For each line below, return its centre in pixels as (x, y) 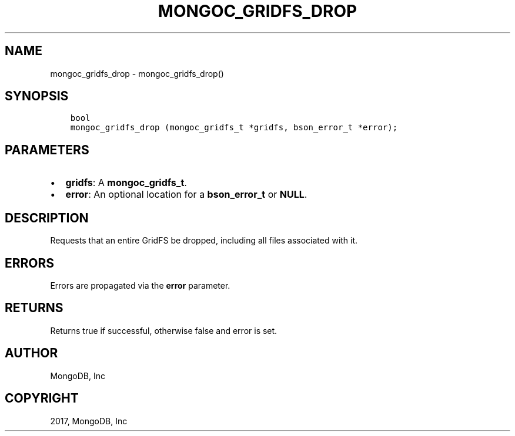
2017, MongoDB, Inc (89, 421)
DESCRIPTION (47, 218)
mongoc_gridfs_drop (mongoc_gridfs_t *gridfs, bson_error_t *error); (234, 128)
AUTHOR (31, 353)
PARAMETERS (47, 150)
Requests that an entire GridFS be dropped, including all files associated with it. (204, 241)
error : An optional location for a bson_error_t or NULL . (186, 195)
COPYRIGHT (42, 398)
